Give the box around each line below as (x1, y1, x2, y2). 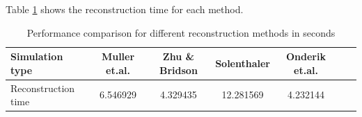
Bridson (159, 62, 198, 77)
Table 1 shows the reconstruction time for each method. (6, 2, 244, 16)
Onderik (286, 49, 326, 64)
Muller (101, 49, 135, 64)
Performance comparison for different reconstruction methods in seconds (26, 25, 336, 39)
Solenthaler (215, 55, 270, 70)
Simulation (10, 49, 63, 64)
